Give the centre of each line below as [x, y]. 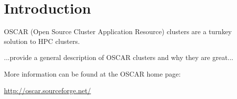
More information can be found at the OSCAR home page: [92, 73]
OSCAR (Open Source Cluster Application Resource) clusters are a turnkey [118, 31]
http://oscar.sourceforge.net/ [47, 90]
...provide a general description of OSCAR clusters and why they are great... [119, 57]
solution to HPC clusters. [42, 41]
